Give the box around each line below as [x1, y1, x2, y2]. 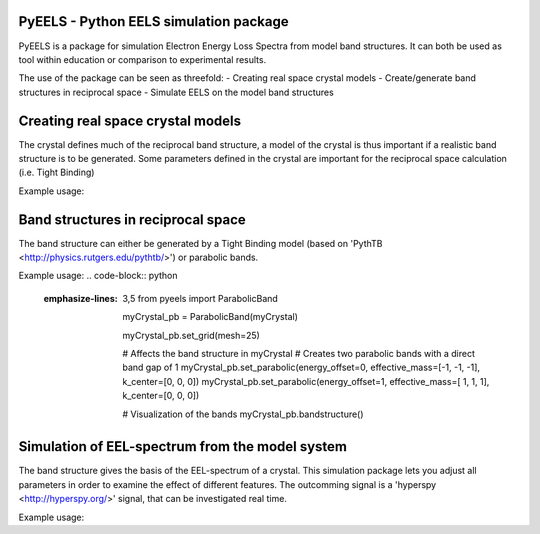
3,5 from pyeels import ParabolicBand [122, 292, 279, 304]
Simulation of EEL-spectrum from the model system [18, 438, 348, 455]
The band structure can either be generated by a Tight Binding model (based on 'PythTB [18, 237, 384, 249]
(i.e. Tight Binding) [18, 166, 95, 179]
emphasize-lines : [43, 292, 119, 304]
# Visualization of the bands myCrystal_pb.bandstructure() [122, 408, 364, 420]
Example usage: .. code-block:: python [18, 270, 179, 282]
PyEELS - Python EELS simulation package [18, 13, 289, 30]
